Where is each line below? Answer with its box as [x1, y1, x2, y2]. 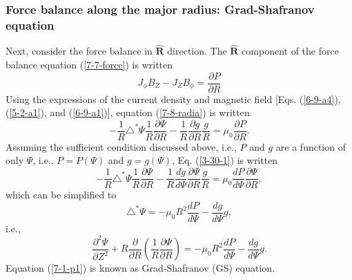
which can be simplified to [6, 187, 117, 202]
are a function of [275, 139, 346, 153]
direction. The [167, 44, 227, 58]
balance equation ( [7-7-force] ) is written [6, 57, 173, 71]
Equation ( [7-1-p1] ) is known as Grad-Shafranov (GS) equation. [6, 261, 275, 275]
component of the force [242, 44, 339, 58]
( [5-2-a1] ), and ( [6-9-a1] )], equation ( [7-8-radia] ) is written [6, 105, 250, 120]
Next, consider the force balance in [6, 44, 153, 58]
